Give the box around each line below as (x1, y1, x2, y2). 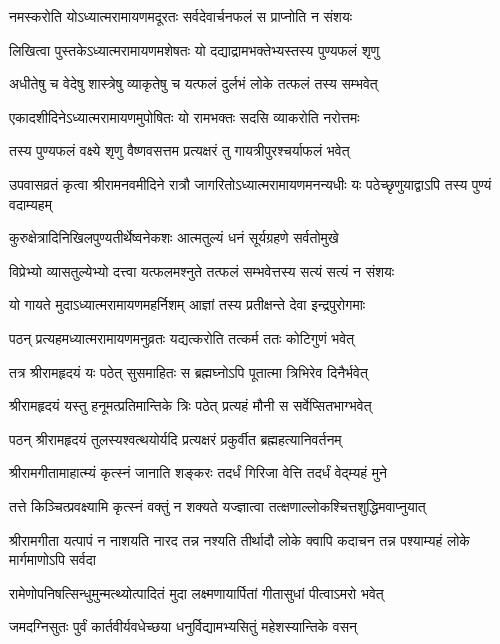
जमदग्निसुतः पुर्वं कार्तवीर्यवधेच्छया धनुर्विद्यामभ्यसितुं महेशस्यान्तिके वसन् (9, 616, 357, 637)
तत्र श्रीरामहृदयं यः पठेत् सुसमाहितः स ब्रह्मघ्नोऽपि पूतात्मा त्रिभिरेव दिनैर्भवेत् (9, 361, 368, 382)
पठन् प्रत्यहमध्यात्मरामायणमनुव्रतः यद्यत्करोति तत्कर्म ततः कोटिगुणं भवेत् (9, 327, 355, 348)
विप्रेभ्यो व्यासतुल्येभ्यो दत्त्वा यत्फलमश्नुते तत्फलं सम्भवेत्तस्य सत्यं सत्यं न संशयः (9, 260, 395, 281)
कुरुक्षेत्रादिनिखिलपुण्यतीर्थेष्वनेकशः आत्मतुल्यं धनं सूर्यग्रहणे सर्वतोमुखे (9, 227, 339, 248)
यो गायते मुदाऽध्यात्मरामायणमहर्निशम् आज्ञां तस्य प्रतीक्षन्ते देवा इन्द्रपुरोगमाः (9, 294, 366, 315)
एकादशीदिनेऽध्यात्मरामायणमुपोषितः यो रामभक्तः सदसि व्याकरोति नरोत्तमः (9, 106, 360, 127)
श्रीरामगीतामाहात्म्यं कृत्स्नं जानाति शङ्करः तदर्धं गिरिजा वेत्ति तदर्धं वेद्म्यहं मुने (9, 462, 387, 483)
